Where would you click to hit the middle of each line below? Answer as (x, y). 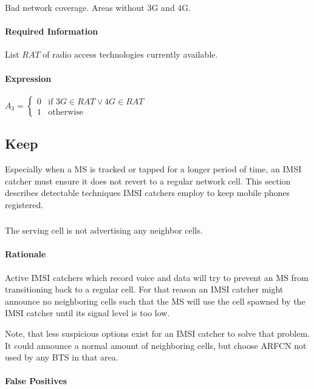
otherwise (66, 112)
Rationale (26, 254)
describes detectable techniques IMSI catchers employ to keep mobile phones (148, 193)
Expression (28, 78)
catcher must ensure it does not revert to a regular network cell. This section (148, 181)
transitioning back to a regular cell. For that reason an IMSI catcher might (144, 289)
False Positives (36, 381)
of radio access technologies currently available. (130, 54)
